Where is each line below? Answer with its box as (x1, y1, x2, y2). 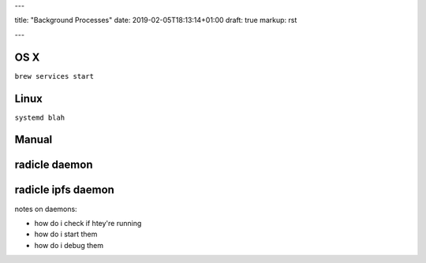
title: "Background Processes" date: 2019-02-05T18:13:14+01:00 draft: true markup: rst (14, 16, 297, 25)
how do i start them (34, 229, 98, 239)
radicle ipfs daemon (14, 183, 114, 197)
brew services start (14, 72, 95, 80)
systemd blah (14, 113, 65, 122)
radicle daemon (14, 158, 93, 172)
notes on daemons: (14, 204, 78, 213)
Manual (14, 133, 53, 146)
